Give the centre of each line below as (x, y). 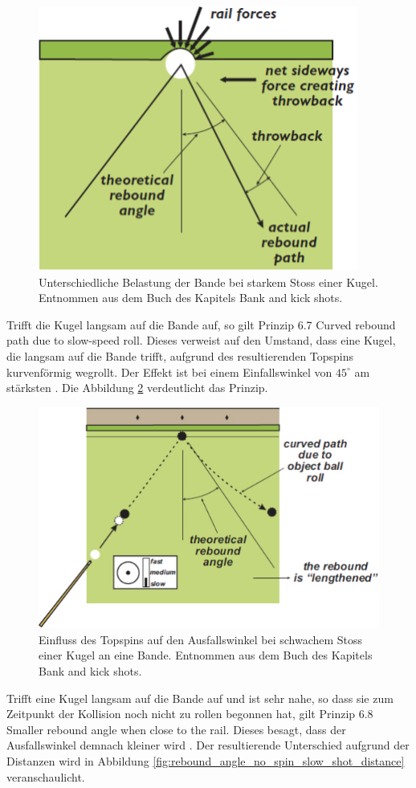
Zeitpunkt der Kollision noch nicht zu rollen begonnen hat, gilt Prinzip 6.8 (190, 714)
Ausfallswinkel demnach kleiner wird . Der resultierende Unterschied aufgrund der (208, 745)
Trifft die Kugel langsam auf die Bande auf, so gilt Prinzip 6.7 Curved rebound (201, 324)
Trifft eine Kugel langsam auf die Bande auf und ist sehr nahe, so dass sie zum (200, 698)
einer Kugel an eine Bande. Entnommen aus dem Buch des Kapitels (206, 655)
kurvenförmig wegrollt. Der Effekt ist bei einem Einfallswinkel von (169, 372)
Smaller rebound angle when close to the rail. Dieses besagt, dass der (176, 729)
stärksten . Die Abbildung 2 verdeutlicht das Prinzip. (137, 388)
